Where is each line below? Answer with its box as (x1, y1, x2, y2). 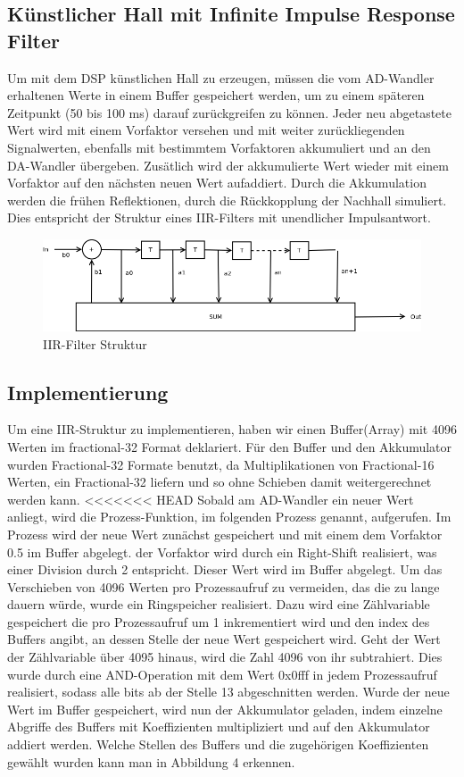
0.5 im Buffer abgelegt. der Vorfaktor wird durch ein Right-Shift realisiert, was (7, 542, 437, 561)
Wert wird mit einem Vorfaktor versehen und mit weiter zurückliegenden (7, 121, 405, 139)
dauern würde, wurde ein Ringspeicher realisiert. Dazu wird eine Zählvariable (7, 595, 430, 614)
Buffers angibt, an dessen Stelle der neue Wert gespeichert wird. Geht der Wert (7, 630, 441, 648)
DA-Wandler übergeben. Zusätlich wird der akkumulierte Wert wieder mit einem (7, 155, 449, 174)
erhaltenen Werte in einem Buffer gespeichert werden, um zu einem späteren (7, 86, 425, 104)
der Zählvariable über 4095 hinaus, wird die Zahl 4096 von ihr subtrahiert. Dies (7, 647, 443, 666)
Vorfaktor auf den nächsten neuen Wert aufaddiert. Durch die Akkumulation (7, 173, 427, 192)
